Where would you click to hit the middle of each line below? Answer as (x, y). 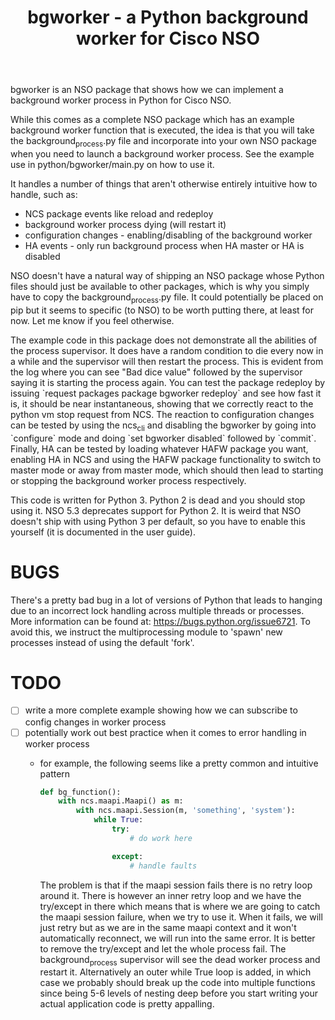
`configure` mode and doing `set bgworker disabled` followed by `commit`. (163, 438)
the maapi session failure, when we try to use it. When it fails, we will (181, 917)
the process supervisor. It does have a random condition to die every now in (167, 350)
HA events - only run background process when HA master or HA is (164, 245)
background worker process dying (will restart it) (125, 224)
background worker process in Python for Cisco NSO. (121, 100)
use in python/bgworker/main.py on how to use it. (112, 164)
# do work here (161, 838)
